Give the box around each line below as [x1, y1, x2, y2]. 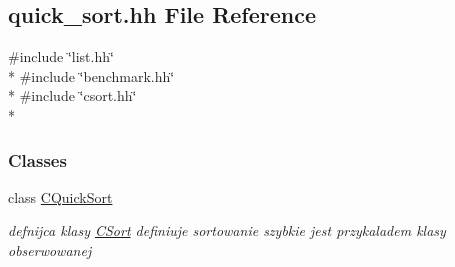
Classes [8, 147, 67, 172]
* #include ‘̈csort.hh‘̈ [8, 85, 137, 106]
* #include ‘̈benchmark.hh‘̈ [8, 65, 175, 86]
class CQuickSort [8, 186, 113, 207]
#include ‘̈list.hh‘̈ [8, 46, 114, 67]
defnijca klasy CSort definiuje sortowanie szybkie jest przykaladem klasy [8, 220, 446, 241]
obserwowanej [8, 239, 92, 260]
